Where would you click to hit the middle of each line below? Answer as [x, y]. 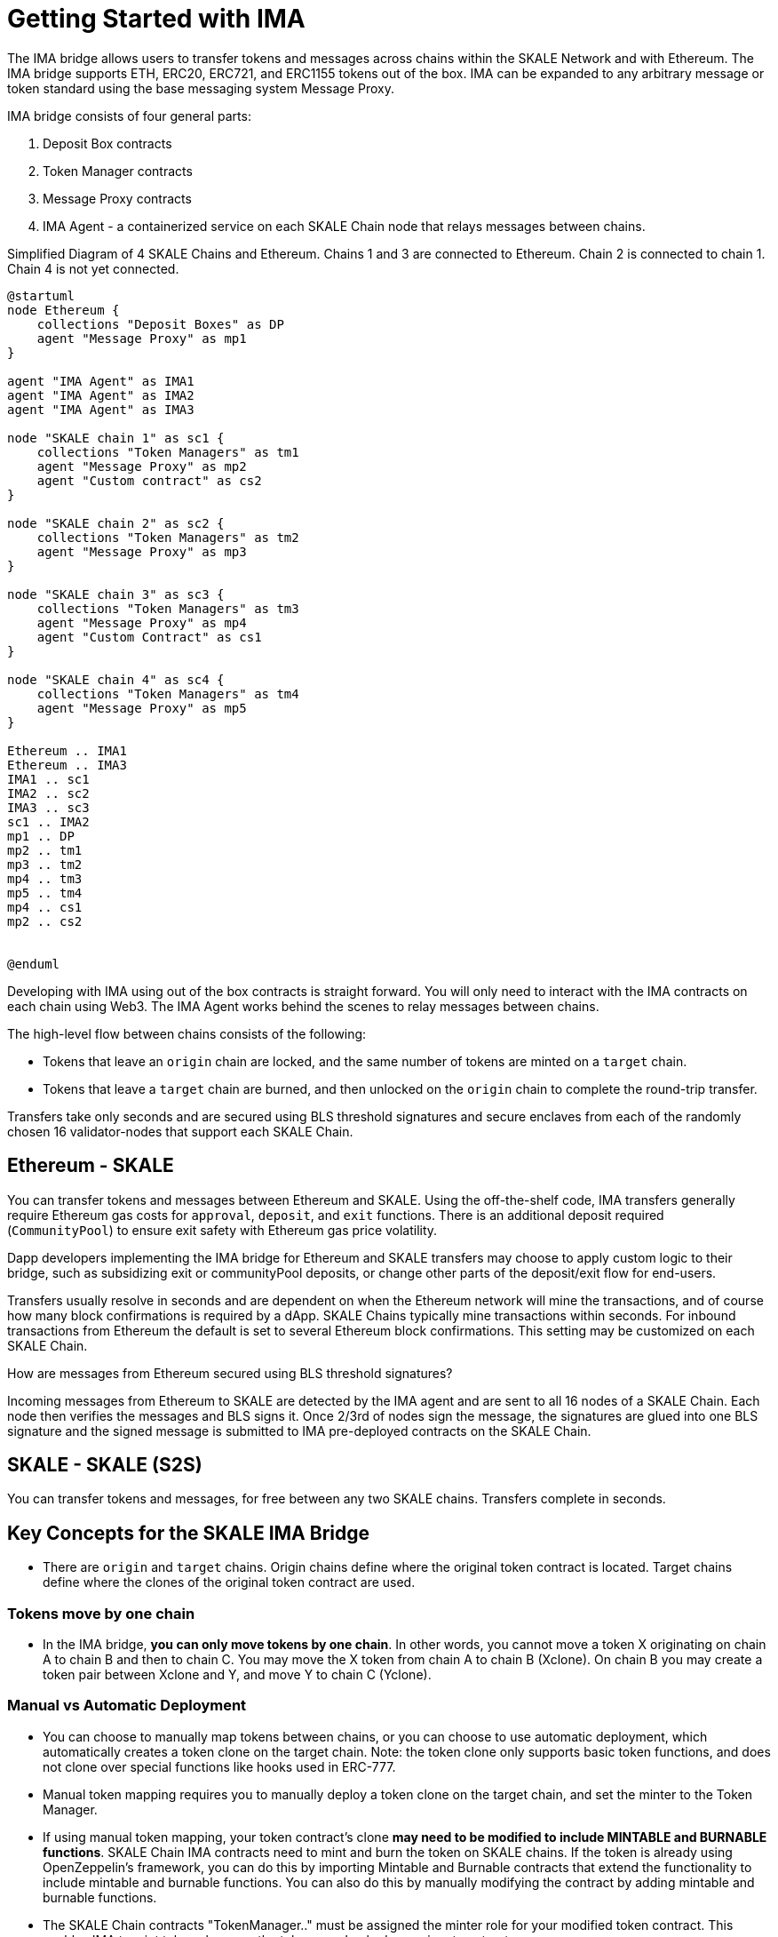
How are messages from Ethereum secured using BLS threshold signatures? [230, 1373]
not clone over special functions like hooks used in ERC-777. [219, 1766]
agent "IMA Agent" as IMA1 [101, 381]
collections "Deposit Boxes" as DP [160, 324]
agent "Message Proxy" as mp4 [142, 622]
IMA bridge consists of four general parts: [129, 116]
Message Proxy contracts [117, 198]
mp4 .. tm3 [45, 878]
